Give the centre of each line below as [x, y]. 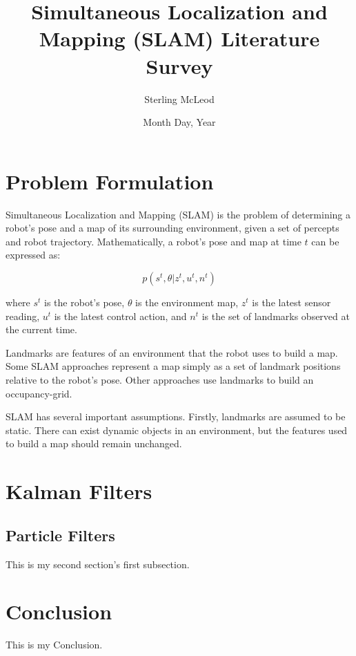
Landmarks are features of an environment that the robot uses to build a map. [172, 352]
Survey [179, 65]
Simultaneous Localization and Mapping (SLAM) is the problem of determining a [178, 214]
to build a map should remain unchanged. [94, 443]
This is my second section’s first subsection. [98, 564]
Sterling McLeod [179, 99]
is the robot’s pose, [85, 302]
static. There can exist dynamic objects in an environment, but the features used [177, 430]
